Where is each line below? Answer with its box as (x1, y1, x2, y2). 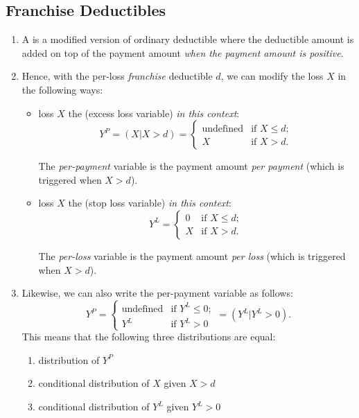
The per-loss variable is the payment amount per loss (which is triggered (38, 248, 346, 263)
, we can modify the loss (220, 69, 324, 83)
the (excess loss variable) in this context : (68, 105, 240, 120)
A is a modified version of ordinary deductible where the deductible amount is (21, 32, 354, 46)
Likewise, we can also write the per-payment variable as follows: (21, 286, 293, 300)
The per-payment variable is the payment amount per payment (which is (38, 159, 344, 173)
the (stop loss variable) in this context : (68, 195, 231, 210)
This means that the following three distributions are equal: (21, 329, 276, 344)
